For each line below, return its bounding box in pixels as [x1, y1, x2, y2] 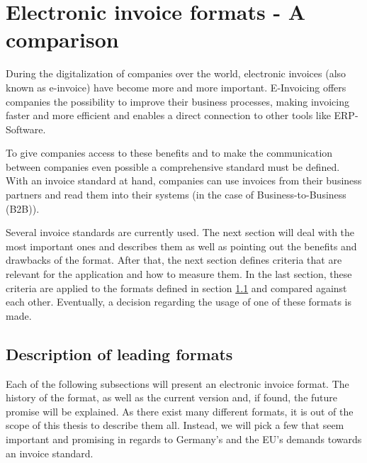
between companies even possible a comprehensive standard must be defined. [6, 159, 340, 174]
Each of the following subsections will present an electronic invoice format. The [6, 376, 349, 391]
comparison [6, 25, 119, 54]
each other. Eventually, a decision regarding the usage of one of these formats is [6, 294, 351, 309]
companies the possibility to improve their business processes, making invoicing [6, 94, 349, 108]
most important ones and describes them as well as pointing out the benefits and [6, 238, 357, 253]
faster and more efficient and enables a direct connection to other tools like [6, 108, 331, 123]
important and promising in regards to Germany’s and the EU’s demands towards [6, 431, 362, 446]
